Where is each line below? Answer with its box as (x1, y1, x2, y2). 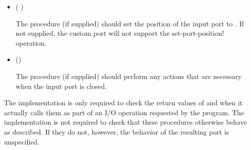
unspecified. (4, 136, 40, 147)
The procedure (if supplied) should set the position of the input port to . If (15, 18, 244, 28)
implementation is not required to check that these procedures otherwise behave (4, 117, 247, 127)
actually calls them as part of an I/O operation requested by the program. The (4, 107, 244, 117)
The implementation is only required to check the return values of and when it (4, 97, 243, 108)
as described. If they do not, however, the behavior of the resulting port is (4, 126, 229, 137)
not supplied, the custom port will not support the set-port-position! (15, 28, 224, 38)
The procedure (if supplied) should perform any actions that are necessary (15, 71, 242, 81)
